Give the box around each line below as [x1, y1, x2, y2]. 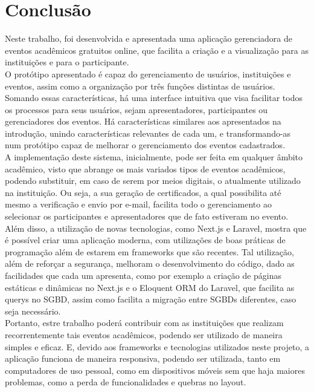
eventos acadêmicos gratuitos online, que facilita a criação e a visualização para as [5, 44, 309, 56]
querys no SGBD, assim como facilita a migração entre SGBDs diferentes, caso [5, 293, 296, 305]
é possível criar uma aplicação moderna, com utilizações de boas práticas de [5, 234, 286, 246]
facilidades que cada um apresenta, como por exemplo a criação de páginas [5, 269, 282, 281]
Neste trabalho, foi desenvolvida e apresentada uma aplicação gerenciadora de [5, 32, 292, 45]
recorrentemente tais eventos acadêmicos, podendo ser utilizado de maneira [5, 328, 283, 341]
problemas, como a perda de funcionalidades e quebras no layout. [5, 376, 246, 388]
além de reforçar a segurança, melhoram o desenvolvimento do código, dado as [5, 257, 295, 270]
